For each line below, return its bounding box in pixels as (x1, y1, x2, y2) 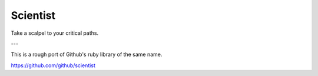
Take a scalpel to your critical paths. (11, 29, 99, 37)
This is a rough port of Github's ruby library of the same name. (11, 51, 163, 58)
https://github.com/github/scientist (11, 62, 95, 69)
